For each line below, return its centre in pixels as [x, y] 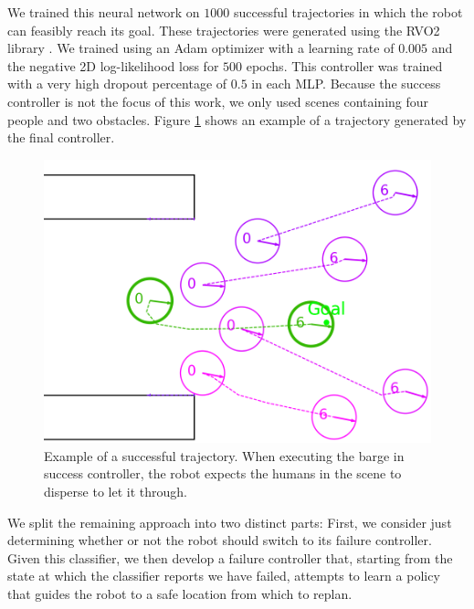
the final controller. [61, 137]
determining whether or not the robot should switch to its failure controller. [220, 540]
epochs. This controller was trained [344, 65]
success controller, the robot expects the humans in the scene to [223, 473]
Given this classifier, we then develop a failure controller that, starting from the [230, 557]
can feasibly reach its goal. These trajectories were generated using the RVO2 [224, 30]
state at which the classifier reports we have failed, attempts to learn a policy [224, 576]
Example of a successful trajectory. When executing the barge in [224, 455]
